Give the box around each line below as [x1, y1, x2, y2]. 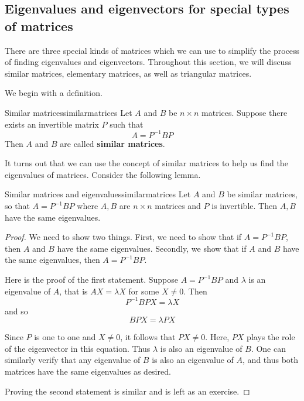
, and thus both [242, 354, 299, 366]
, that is [59, 285, 88, 297]
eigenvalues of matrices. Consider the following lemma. [5, 168, 201, 180]
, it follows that [120, 331, 176, 343]
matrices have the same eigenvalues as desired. [5, 365, 171, 378]
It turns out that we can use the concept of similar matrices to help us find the [5, 157, 288, 169]
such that [110, 118, 144, 130]
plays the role [247, 331, 295, 343]
